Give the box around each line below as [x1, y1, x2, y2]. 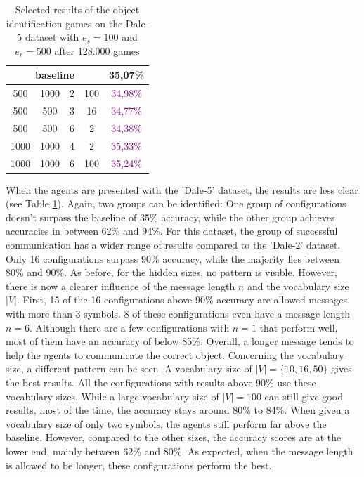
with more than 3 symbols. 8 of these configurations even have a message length [6, 306, 351, 321]
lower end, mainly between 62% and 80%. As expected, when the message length [6, 443, 353, 458]
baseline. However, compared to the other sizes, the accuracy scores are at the [6, 430, 342, 445]
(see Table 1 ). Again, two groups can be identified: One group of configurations [6, 196, 346, 211]
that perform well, [259, 320, 338, 334]
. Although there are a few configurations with [30, 320, 230, 334]
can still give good [264, 388, 343, 403]
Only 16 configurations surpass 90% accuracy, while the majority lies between [6, 251, 339, 266]
